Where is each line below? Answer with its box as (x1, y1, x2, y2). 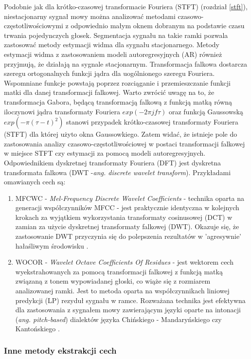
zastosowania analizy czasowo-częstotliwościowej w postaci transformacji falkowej (4, 138, 245, 148)
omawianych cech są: (4, 177, 66, 187)
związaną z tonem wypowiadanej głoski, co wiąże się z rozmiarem (15, 276, 211, 286)
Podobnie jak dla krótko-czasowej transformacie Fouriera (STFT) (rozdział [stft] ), (4, 1, 248, 11)
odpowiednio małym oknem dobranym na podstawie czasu (71, 20, 245, 31)
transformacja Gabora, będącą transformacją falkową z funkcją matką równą (4, 96, 233, 107)
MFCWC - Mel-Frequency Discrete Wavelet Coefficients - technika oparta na (15, 193, 244, 203)
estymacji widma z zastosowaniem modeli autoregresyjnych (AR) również (4, 49, 222, 59)
